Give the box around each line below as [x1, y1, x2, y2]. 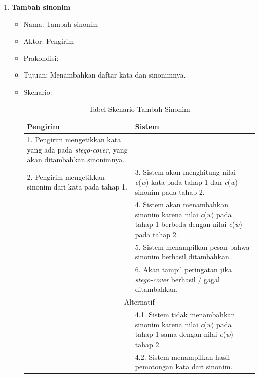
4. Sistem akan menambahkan [135, 199, 228, 210]
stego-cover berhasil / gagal [135, 274, 220, 284]
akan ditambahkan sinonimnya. [27, 154, 125, 165]
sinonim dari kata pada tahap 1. [27, 181, 127, 192]
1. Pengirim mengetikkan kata [27, 134, 121, 144]
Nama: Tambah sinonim [23, 18, 98, 29]
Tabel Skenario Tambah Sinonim [88, 103, 190, 114]
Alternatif [124, 296, 155, 307]
